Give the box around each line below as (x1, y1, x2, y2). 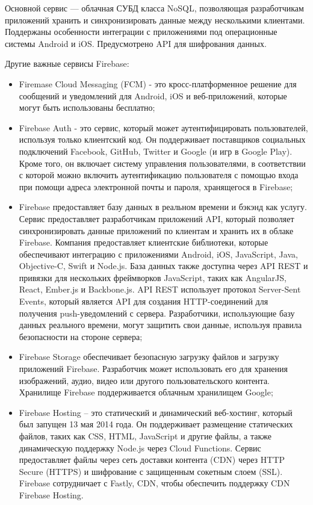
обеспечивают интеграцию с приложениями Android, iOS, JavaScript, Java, (19, 247, 298, 260)
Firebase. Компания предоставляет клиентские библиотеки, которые (19, 236, 268, 249)
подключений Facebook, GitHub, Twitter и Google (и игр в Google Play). (19, 144, 293, 157)
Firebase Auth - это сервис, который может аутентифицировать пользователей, (19, 121, 308, 134)
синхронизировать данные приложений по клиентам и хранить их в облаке (19, 224, 294, 237)
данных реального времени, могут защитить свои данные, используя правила (19, 318, 302, 331)
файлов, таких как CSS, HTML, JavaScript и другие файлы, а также (19, 430, 271, 442)
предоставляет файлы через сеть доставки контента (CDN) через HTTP (19, 453, 285, 466)
